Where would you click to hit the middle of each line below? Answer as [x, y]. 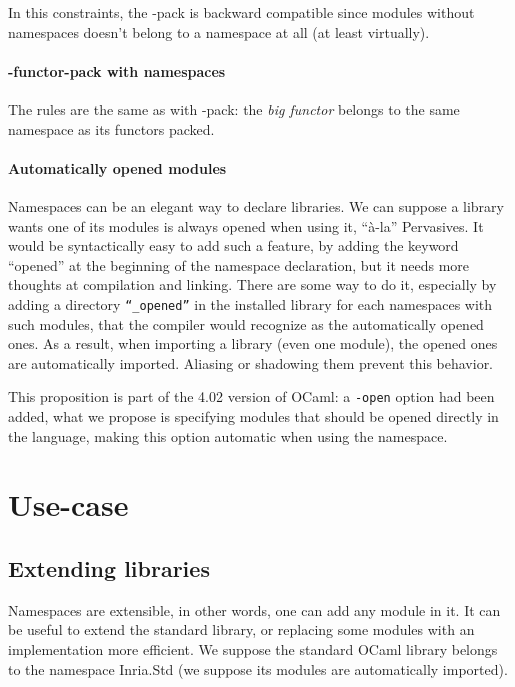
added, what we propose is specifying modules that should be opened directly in [253, 416]
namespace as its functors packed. [111, 128]
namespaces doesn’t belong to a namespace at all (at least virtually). [219, 31]
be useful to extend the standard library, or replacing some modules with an [241, 629]
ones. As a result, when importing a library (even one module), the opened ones [253, 343]
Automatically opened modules [117, 167]
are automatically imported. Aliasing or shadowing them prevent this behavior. [251, 362]
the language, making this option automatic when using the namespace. [228, 435]
